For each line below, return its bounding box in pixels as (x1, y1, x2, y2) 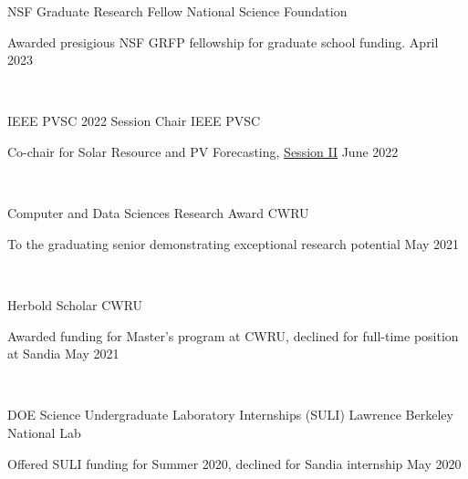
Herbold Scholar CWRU (7, 295, 143, 314)
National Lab (7, 422, 81, 442)
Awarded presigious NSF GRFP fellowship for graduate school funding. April (7, 32, 439, 51)
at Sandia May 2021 (7, 344, 120, 363)
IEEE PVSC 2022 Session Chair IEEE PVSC (7, 111, 261, 130)
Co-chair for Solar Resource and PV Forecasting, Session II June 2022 (7, 141, 399, 161)
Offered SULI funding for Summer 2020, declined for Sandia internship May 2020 (7, 453, 462, 473)
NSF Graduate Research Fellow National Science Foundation (7, 2, 348, 20)
